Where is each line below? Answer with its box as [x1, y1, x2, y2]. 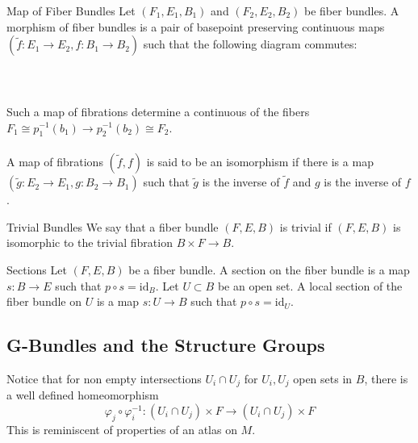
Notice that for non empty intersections [6, 370, 202, 387]
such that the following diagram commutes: [143, 36, 357, 52]
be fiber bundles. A [304, 2, 399, 19]
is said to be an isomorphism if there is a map [146, 153, 374, 169]
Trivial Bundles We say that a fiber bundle [6, 218, 219, 235]
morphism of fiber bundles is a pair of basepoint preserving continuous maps [6, 18, 385, 35]
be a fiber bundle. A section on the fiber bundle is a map [128, 261, 410, 278]
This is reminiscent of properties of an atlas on [6, 420, 237, 437]
